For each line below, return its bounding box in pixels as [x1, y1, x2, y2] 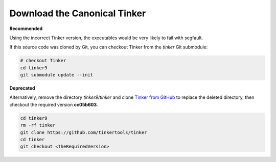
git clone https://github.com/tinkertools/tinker [20, 129, 147, 135]
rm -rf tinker [20, 122, 56, 128]
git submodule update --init [20, 72, 94, 78]
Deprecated [9, 85, 35, 91]
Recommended [9, 25, 43, 32]
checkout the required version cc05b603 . [9, 101, 98, 107]
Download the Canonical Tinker [9, 8, 146, 19]
